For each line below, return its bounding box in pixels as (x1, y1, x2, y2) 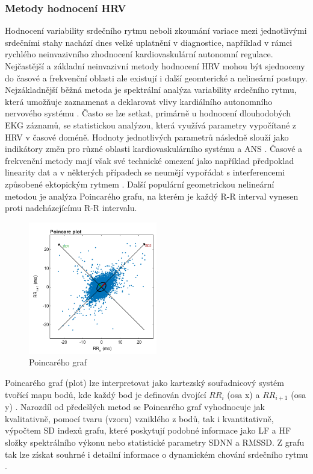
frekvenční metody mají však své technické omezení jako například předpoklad (5, 154, 294, 166)
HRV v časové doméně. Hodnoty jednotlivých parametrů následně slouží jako (5, 130, 289, 143)
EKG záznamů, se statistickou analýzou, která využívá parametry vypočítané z (5, 118, 297, 131)
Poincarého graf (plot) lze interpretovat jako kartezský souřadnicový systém (5, 376, 284, 389)
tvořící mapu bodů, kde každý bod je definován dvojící (5, 388, 206, 400)
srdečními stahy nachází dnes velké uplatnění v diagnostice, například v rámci (5, 36, 293, 48)
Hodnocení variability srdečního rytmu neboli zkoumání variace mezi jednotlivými (5, 24, 307, 37)
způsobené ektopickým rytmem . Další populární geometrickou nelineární (5, 177, 274, 190)
